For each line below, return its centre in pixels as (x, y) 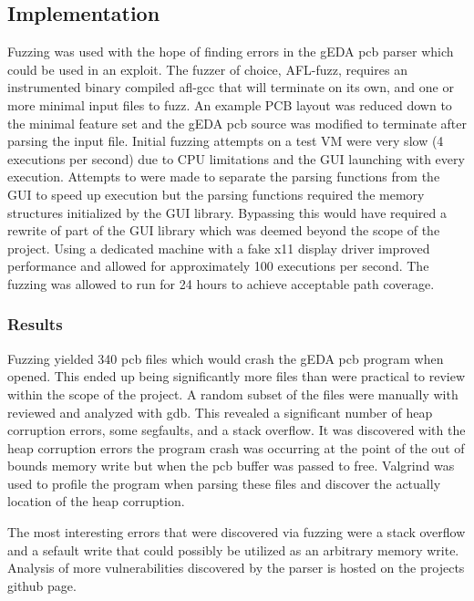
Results (35, 324)
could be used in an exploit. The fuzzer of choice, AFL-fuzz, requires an (207, 69)
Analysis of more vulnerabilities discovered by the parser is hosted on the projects (236, 568)
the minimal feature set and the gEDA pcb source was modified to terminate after (237, 123)
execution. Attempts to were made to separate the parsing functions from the (224, 176)
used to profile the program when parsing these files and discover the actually (224, 483)
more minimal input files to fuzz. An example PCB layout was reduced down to (230, 104)
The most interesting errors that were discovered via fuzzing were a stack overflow (237, 532)
